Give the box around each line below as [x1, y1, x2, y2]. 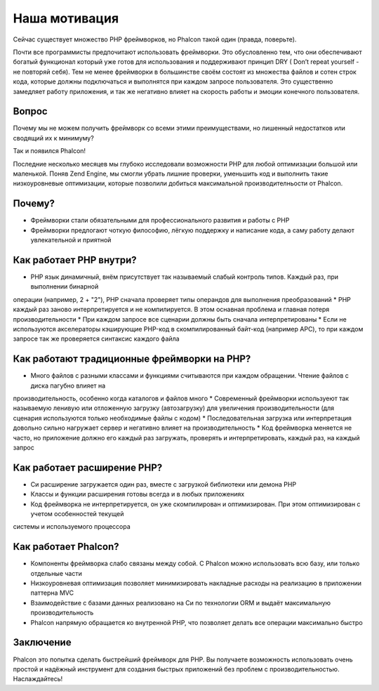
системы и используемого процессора [13, 522, 131, 531]
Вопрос [13, 105, 48, 117]
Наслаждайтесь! [13, 675, 63, 683]
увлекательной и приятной [30, 236, 112, 244]
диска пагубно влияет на [30, 381, 106, 390]
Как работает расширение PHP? [13, 461, 163, 473]
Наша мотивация [13, 11, 119, 26]
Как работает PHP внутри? [13, 254, 137, 266]
